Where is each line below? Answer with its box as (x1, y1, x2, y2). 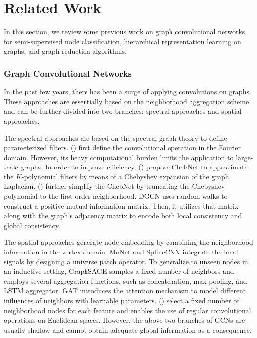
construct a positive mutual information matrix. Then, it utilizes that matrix (4, 200, 239, 211)
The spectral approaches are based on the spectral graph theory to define (4, 132, 227, 143)
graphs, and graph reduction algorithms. (4, 46, 127, 56)
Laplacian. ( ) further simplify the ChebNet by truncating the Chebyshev (4, 181, 225, 191)
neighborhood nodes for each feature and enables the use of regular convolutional (4, 305, 251, 315)
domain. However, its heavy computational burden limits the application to (4, 152, 234, 162)
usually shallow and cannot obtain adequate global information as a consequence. (4, 324, 252, 335)
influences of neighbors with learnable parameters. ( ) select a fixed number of (4, 295, 239, 305)
